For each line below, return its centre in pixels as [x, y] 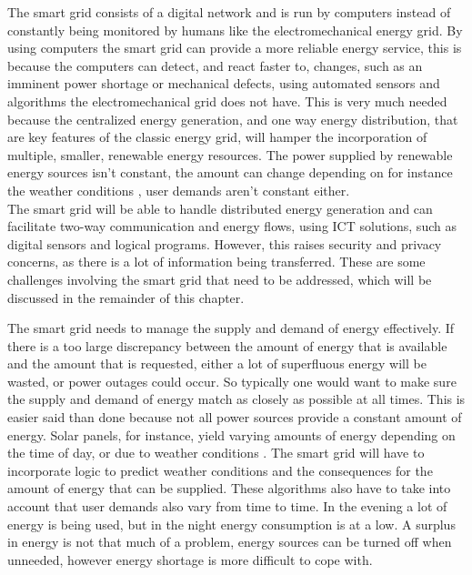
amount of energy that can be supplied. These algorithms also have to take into [229, 488]
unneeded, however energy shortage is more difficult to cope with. [190, 559]
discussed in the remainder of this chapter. [126, 297]
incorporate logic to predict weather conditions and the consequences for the [220, 470]
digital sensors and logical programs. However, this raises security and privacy [225, 243]
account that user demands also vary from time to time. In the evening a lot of [227, 506]
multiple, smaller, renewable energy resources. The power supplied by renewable [230, 154]
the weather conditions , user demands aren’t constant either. [179, 190]
